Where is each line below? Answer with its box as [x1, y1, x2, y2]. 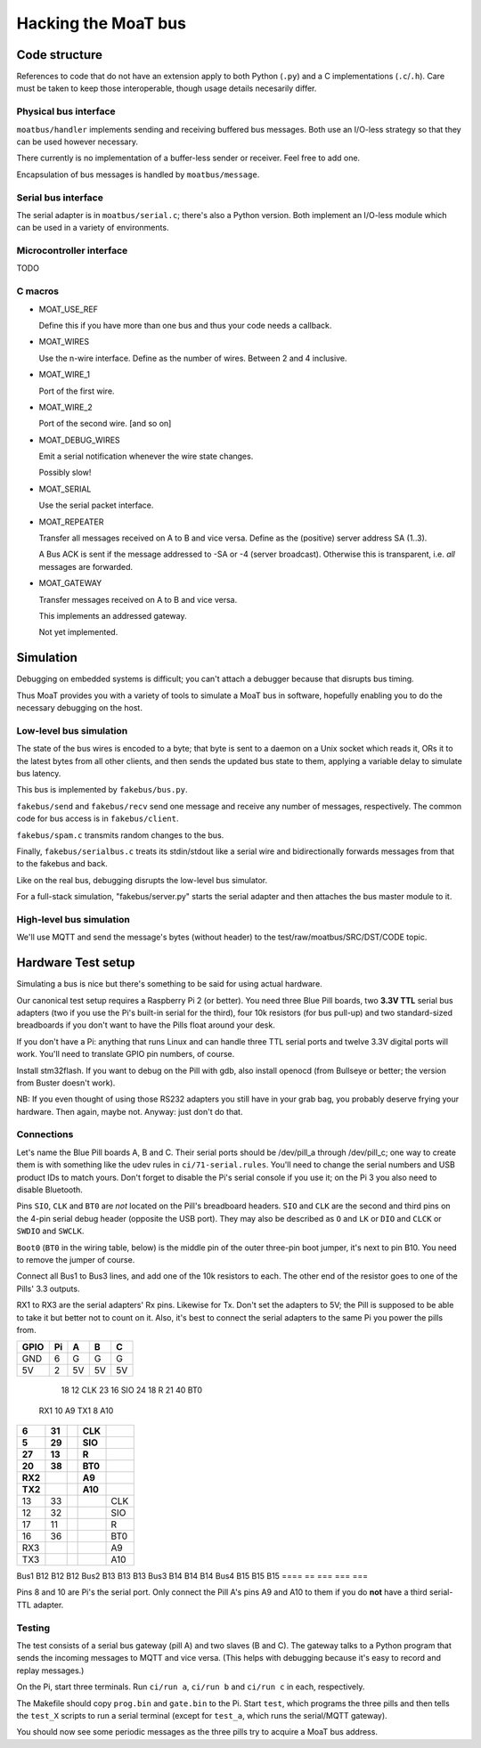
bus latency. [16, 768, 61, 778]
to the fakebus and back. [16, 858, 109, 869]
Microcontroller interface [16, 245, 128, 257]
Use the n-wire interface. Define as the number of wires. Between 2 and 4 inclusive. [38, 353, 347, 363]
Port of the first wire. [38, 386, 115, 396]
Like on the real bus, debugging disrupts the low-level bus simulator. [16, 874, 268, 885]
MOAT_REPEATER [38, 516, 104, 527]
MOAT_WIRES [38, 337, 89, 347]
